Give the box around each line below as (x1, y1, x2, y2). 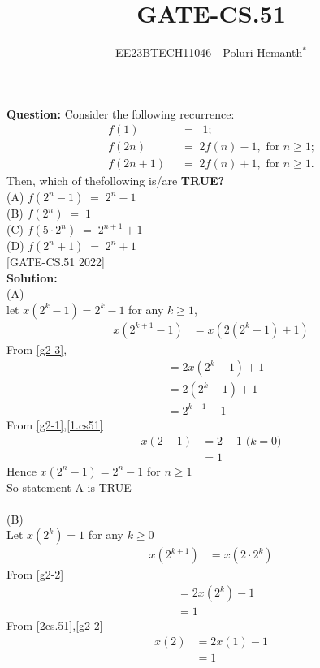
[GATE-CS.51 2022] (6, 253, 105, 269)
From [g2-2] (6, 566, 64, 583)
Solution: (6, 269, 58, 286)
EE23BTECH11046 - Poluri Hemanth (115, 44, 303, 61)
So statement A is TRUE (6, 478, 132, 495)
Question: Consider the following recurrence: (6, 105, 235, 122)
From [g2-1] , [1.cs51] (6, 416, 103, 433)
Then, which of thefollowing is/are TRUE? (6, 172, 225, 189)
